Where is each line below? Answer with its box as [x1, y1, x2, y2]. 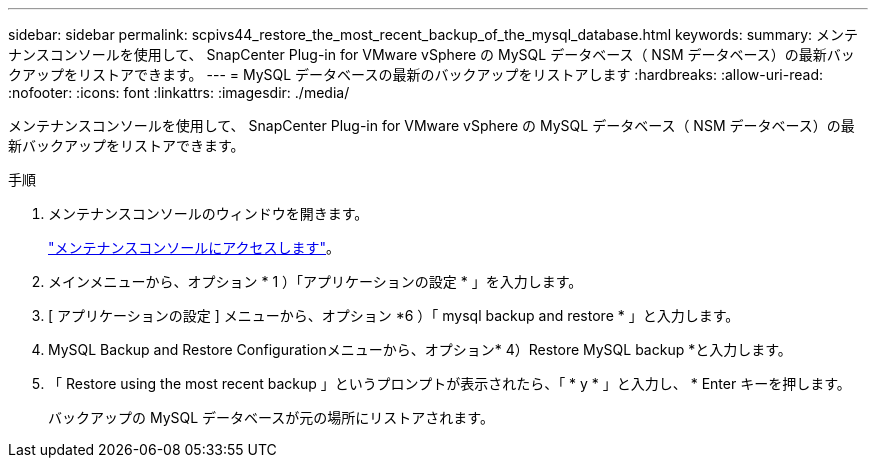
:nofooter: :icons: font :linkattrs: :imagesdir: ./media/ [8, 84, 350, 101]
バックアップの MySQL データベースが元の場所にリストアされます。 [48, 409, 494, 426]
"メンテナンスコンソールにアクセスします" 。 [48, 239, 341, 256]
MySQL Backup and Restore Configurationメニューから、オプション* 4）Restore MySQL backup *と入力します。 [48, 341, 792, 358]
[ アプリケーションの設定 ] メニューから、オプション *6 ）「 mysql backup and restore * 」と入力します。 [48, 307, 740, 324]
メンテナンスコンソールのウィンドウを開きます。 [48, 205, 369, 222]
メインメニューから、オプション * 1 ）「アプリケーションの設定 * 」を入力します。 [48, 273, 583, 290]
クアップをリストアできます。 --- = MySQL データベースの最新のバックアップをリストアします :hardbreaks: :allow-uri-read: [8, 66, 823, 83]
